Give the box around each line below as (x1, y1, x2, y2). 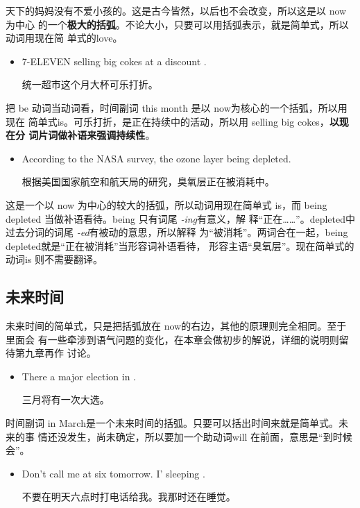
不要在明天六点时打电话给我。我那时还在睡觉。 (22, 489, 236, 504)
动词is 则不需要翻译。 (6, 252, 103, 266)
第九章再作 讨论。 (15, 346, 96, 360)
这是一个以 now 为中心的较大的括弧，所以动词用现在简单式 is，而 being (6, 197, 327, 212)
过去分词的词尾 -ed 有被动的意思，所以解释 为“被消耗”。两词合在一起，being (6, 225, 348, 239)
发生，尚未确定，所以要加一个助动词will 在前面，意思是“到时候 (67, 429, 352, 443)
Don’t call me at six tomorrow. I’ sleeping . (22, 466, 205, 480)
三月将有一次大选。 (22, 392, 110, 407)
